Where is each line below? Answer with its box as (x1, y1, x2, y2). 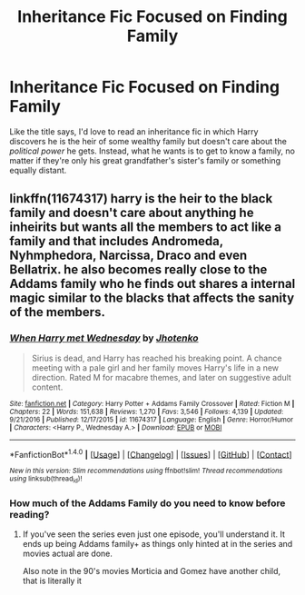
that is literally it (22, 575, 82, 586)
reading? (9, 508, 50, 521)
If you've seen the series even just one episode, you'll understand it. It (22, 529, 286, 540)
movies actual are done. (22, 548, 113, 559)
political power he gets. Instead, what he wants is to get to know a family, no (9, 145, 295, 156)
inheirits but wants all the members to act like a (9, 220, 281, 235)
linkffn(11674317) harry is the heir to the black (9, 191, 273, 206)
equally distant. (9, 164, 67, 175)
